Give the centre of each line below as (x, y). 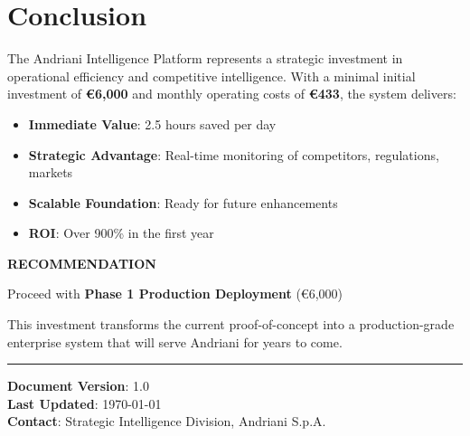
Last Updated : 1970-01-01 (85, 403)
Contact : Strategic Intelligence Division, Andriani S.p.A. (167, 421)
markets (51, 172)
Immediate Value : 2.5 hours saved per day (152, 123)
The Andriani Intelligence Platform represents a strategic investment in (205, 58)
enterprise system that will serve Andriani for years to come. (175, 341)
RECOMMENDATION (82, 263)
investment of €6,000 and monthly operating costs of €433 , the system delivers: (232, 94)
